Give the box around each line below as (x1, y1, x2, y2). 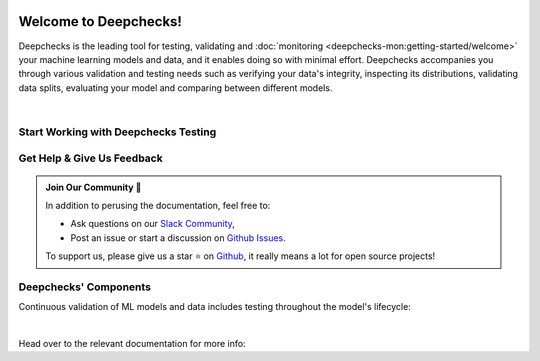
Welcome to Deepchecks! (18, 13, 182, 30)
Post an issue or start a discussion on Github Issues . (70, 231, 287, 244)
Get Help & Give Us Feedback (18, 151, 164, 165)
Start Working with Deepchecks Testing (18, 125, 217, 139)
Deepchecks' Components (18, 280, 152, 294)
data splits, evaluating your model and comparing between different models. (18, 81, 333, 94)
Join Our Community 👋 (45, 181, 142, 193)
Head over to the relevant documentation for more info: (18, 338, 246, 350)
